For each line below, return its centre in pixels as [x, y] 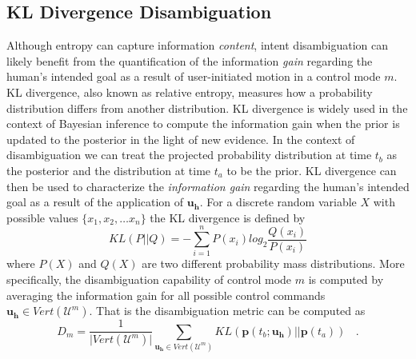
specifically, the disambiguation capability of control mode [149, 279]
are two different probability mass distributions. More [273, 263]
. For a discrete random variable [278, 202]
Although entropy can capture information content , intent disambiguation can [198, 45]
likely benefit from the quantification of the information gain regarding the [190, 60]
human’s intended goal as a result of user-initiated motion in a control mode [194, 76]
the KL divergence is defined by [228, 217]
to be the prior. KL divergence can [312, 170]
